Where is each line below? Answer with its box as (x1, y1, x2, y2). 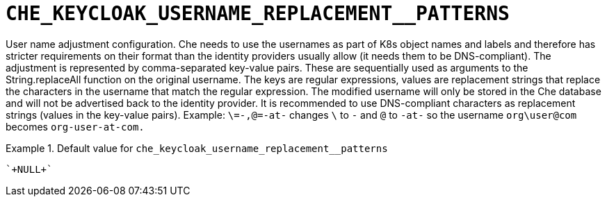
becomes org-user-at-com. (6, 120, 145, 133)
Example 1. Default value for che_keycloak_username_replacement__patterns (6, 142, 388, 154)
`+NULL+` (6, 163, 53, 175)
